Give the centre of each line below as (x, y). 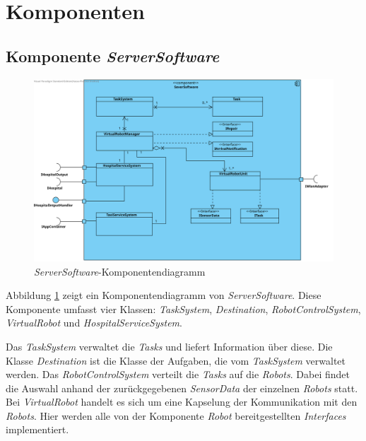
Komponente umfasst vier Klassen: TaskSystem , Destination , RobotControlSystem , (183, 308)
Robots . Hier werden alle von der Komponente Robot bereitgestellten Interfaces (176, 415)
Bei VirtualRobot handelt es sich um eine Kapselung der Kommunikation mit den (182, 402)
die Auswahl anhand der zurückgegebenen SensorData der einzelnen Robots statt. (182, 388)
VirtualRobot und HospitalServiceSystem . (94, 323)
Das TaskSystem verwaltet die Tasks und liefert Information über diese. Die (169, 346)
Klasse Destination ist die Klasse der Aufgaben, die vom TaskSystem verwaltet (176, 360)
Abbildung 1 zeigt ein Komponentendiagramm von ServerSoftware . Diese (164, 295)
